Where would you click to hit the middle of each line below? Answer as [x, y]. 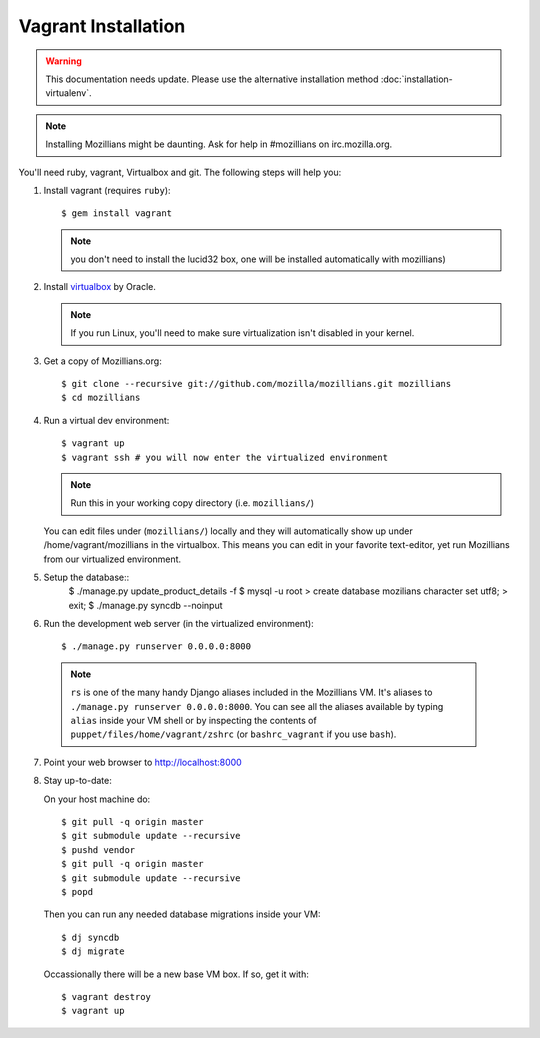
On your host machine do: [97, 799]
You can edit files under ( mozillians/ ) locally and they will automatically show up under [228, 531]
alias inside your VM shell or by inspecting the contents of [193, 721]
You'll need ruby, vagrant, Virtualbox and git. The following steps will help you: [180, 172]
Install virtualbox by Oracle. [100, 287]
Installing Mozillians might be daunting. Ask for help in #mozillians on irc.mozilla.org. [219, 144]
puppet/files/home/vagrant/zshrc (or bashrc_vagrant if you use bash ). [233, 734]
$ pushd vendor [98, 849]
